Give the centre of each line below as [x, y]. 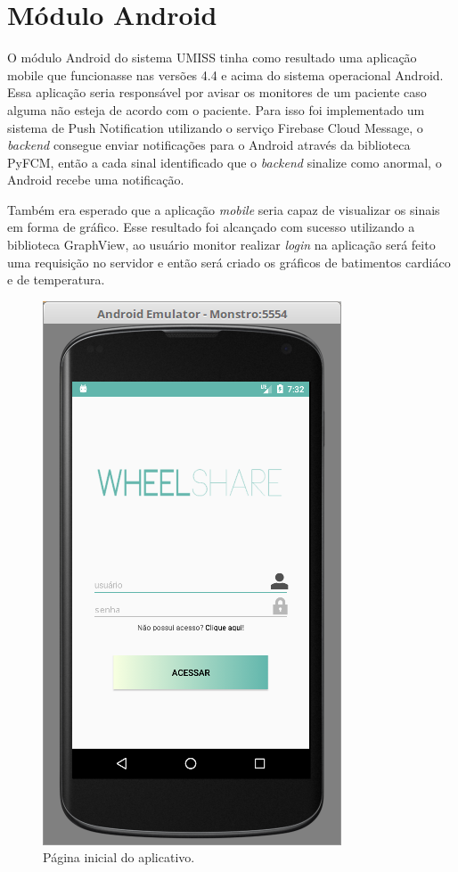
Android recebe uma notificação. [96, 180]
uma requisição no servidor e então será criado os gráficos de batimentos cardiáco [229, 262]
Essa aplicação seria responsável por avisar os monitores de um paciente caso [217, 92]
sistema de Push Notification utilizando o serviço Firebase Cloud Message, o [215, 127]
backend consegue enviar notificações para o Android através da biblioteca [209, 145]
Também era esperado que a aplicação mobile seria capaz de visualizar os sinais [224, 209]
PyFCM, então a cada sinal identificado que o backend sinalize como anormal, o [225, 162]
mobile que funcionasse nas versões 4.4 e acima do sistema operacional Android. [225, 74]
